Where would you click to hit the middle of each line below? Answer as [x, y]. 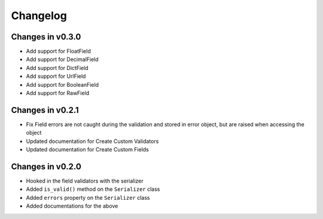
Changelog [39, 16]
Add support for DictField [57, 68]
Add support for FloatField [58, 51]
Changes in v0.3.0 [46, 37]
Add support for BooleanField [62, 84]
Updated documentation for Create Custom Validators [92, 141]
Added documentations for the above [72, 206]
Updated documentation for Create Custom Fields [88, 150]
